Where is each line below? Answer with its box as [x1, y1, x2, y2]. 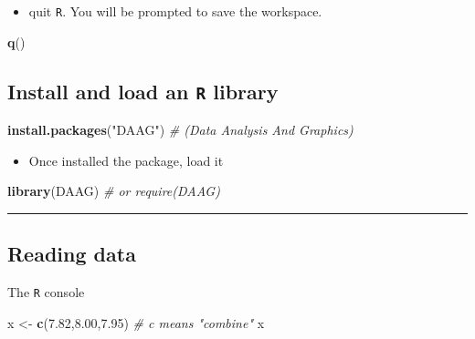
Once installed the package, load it [28, 150, 224, 169]
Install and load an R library [7, 77, 279, 105]
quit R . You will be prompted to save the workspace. [28, 2, 322, 20]
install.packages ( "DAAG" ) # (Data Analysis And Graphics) [7, 120, 354, 139]
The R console [7, 282, 85, 302]
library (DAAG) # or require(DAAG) [7, 181, 220, 200]
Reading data [7, 240, 136, 268]
